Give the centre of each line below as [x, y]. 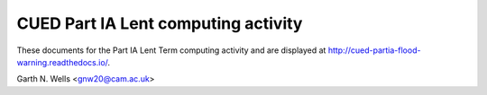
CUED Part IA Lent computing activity [160, 23]
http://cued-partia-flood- [374, 50]
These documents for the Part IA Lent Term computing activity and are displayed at [171, 50]
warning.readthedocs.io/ [62, 62]
